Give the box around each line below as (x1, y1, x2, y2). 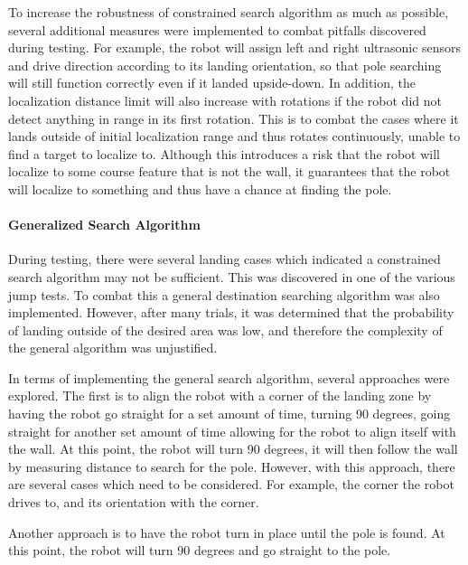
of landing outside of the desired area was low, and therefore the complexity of (8, 320, 443, 339)
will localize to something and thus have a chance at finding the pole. (8, 179, 392, 198)
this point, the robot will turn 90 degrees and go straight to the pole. (8, 541, 391, 560)
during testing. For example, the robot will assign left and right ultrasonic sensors (8, 38, 462, 57)
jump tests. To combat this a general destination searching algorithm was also (8, 285, 440, 304)
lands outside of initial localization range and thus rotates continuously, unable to (8, 127, 461, 146)
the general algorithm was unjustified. (8, 338, 218, 357)
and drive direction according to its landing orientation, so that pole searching (8, 55, 442, 74)
